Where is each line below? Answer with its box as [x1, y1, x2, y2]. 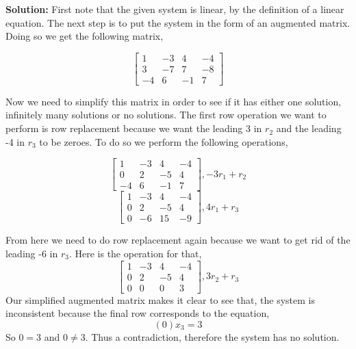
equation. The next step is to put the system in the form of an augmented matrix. [5, 15, 351, 29]
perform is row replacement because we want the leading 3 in [5, 121, 262, 135]
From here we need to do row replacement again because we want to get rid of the [5, 233, 351, 247]
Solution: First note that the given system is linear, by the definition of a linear [5, 2, 344, 16]
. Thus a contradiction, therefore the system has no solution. [85, 329, 340, 344]
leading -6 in [5, 246, 58, 261]
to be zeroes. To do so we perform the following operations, [39, 134, 288, 148]
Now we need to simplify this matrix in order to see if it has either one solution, [5, 94, 342, 108]
